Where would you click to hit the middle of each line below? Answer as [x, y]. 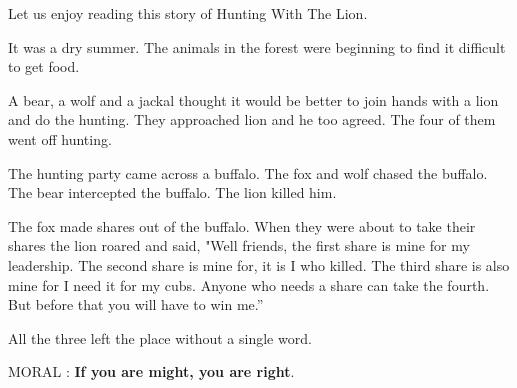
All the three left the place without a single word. [160, 337]
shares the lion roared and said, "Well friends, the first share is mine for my [239, 245]
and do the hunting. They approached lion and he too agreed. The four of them [252, 119]
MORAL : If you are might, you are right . [151, 371]
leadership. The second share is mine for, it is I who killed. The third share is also [259, 264]
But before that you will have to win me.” [136, 304]
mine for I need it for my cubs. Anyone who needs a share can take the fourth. [249, 284]
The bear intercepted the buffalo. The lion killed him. [172, 192]
